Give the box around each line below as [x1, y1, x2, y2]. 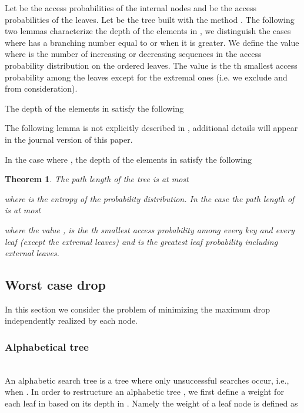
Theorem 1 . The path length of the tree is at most [5, 173, 189, 185]
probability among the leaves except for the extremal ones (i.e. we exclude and [5, 70, 288, 83]
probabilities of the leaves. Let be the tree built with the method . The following [5, 13, 295, 25]
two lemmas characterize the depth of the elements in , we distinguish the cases [5, 25, 291, 37]
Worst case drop [5, 276, 106, 294]
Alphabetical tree [5, 340, 89, 354]
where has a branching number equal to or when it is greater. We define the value [5, 36, 299, 48]
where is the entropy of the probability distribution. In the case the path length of [5, 192, 295, 204]
